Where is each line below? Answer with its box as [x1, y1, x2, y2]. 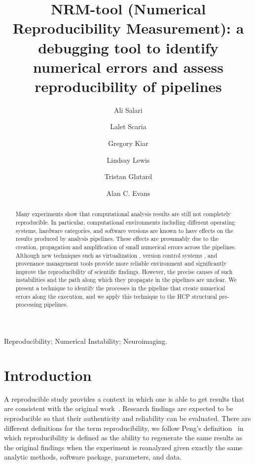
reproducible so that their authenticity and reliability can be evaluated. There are [4, 413, 251, 423]
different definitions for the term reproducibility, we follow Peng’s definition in [4, 422, 244, 433]
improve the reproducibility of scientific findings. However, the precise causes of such [15, 267, 233, 276]
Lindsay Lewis [107, 154, 150, 165]
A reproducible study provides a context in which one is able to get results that [4, 393, 245, 404]
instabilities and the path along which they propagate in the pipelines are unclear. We [15, 276, 237, 284]
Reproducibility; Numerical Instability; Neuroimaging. [4, 336, 168, 346]
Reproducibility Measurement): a [12, 18, 244, 38]
